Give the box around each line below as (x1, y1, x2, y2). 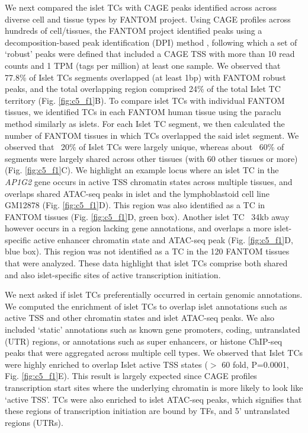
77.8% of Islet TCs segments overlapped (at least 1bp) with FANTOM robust (5, 71, 286, 83)
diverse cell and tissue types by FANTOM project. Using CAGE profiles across (5, 12, 291, 25)
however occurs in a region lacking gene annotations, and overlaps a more (5, 222, 271, 234)
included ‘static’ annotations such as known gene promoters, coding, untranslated (5, 323, 300, 336)
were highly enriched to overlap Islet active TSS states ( (5, 358, 208, 370)
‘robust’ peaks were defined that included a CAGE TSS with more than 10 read (5, 47, 295, 60)
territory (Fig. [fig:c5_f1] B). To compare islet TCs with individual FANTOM (5, 94, 285, 106)
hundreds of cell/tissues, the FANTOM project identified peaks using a (5, 24, 262, 37)
